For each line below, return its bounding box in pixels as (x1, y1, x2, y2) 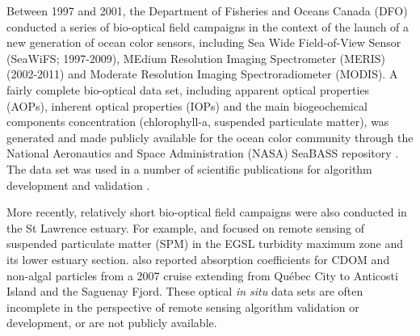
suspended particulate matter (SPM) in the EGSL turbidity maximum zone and (6, 235, 404, 252)
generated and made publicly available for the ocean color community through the (6, 128, 414, 145)
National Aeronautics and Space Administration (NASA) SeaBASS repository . (6, 145, 399, 162)
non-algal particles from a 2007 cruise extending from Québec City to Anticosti (6, 267, 398, 283)
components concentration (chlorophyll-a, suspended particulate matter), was (6, 113, 389, 130)
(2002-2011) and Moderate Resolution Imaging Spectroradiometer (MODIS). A (6, 65, 398, 82)
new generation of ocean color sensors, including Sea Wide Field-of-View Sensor (6, 34, 401, 51)
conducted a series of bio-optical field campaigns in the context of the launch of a (6, 18, 409, 35)
